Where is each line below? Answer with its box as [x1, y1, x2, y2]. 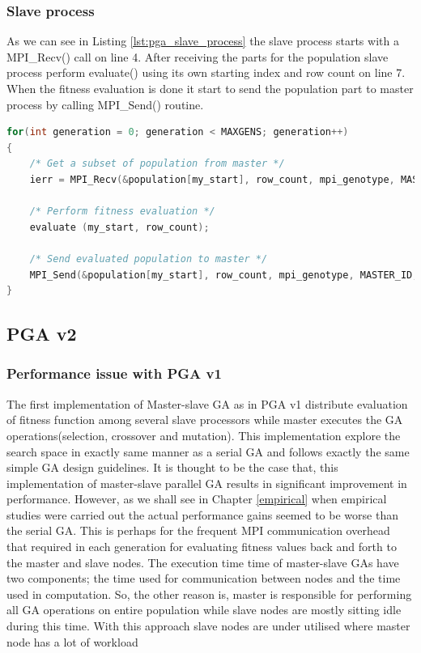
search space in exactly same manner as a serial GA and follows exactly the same [6, 443, 410, 460]
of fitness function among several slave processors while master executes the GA [6, 411, 403, 428]
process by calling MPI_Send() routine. [6, 95, 204, 112]
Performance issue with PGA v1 [6, 363, 222, 384]
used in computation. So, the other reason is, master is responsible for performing [6, 585, 412, 602]
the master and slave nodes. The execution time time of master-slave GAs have [6, 553, 399, 570]
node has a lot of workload [6, 633, 138, 650]
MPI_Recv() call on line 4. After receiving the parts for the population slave [6, 48, 389, 65]
